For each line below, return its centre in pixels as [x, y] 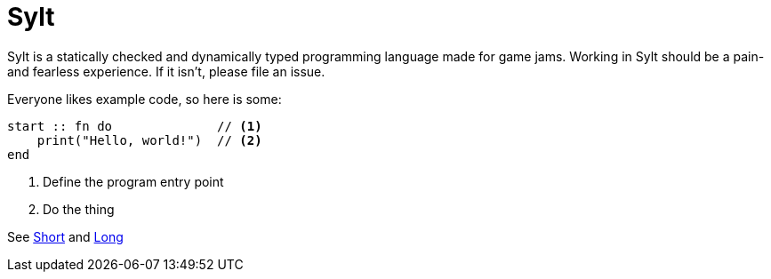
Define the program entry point [133, 181]
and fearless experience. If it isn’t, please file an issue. [166, 71]
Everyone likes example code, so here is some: [145, 99]
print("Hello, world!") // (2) [149, 140]
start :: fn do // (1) [135, 126]
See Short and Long [65, 236]
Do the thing [79, 209]
